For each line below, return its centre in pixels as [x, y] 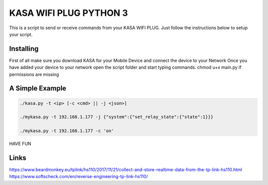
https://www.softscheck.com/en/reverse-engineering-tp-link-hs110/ [79, 177]
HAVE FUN [20, 144]
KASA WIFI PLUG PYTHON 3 [69, 13]
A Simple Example [38, 88]
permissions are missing [34, 74]
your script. [21, 34]
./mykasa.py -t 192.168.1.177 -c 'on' [67, 131]
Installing [24, 49]
